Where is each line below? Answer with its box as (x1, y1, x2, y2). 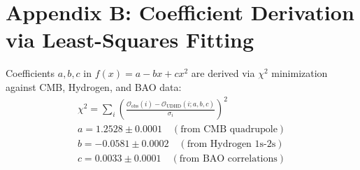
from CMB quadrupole (180, 125, 278, 135)
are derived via (191, 66, 255, 80)
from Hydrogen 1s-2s (187, 139, 276, 150)
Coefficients (6, 66, 55, 80)
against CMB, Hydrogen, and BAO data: (6, 79, 182, 94)
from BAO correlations (179, 154, 278, 164)
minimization (271, 66, 328, 80)
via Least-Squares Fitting (6, 25, 254, 54)
